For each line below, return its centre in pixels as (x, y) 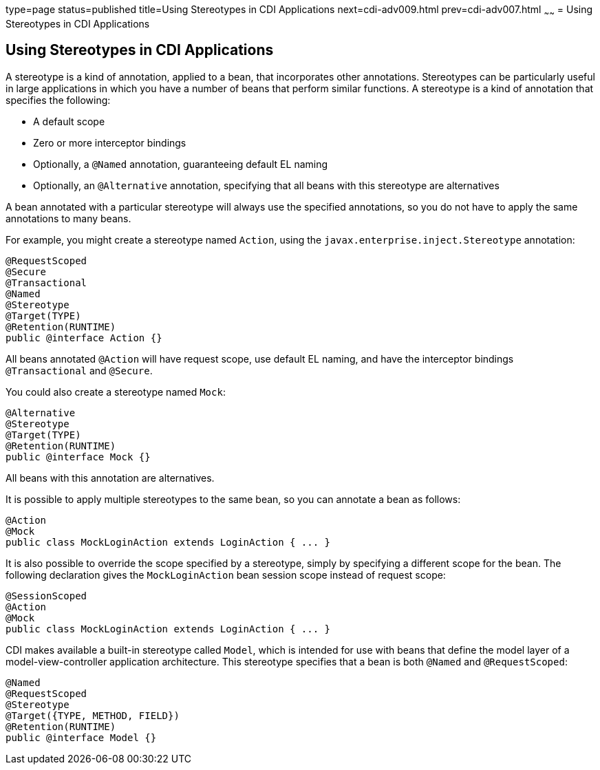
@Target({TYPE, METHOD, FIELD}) (93, 715)
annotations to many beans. (68, 218)
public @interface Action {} (84, 338)
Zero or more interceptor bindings (110, 142)
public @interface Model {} (81, 737)
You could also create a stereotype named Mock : (116, 392)
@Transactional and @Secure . (79, 370)
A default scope (69, 121)
